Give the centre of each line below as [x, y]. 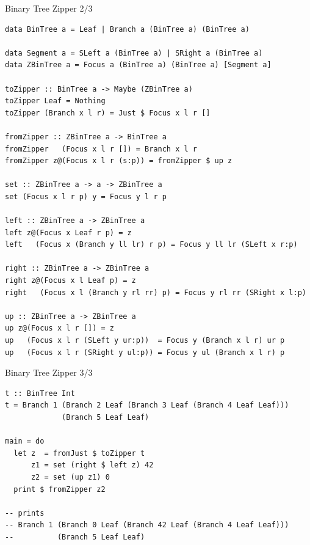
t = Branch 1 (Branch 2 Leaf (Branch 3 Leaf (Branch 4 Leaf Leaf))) [147, 405]
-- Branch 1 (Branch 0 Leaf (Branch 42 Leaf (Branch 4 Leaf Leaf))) [147, 525]
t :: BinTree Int [40, 393]
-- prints [25, 513]
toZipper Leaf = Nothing [55, 101]
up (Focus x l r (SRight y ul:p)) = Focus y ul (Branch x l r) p [145, 352]
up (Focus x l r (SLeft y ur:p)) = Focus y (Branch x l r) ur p [145, 341]
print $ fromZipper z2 [59, 489]
